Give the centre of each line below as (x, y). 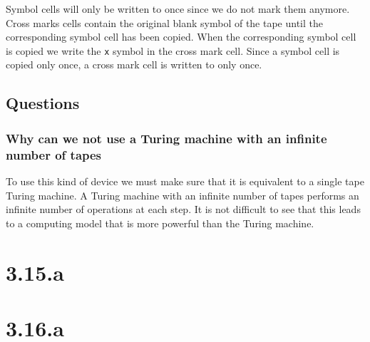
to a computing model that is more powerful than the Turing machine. (160, 223)
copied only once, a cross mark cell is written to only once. (134, 64)
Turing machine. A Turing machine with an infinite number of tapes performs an (183, 195)
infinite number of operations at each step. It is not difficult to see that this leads (183, 209)
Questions (43, 103)
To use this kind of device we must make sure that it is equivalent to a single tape (185, 181)
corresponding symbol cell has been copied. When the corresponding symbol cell (181, 37)
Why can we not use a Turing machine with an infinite (166, 138)
